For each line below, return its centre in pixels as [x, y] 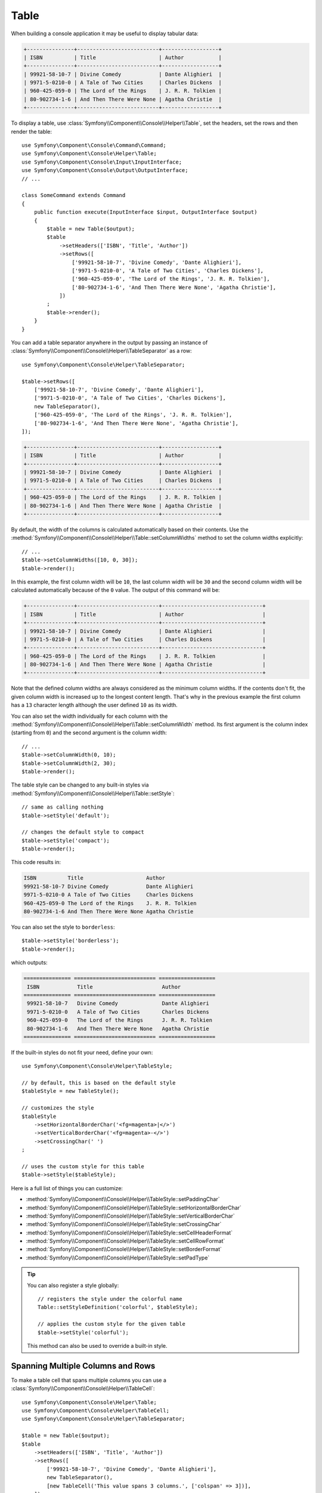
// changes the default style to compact [83, 832]
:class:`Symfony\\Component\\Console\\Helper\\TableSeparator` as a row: [101, 351]
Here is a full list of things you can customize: [67, 1188]
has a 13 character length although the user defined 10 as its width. [95, 705]
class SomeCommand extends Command [74, 195]
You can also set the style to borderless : [63, 927]
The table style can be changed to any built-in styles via [80, 785]
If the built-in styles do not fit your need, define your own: [82, 1052]
